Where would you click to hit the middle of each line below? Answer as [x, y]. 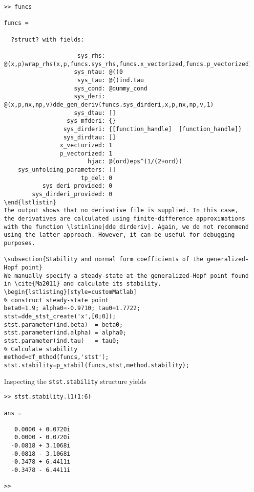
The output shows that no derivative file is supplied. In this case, [121, 211]
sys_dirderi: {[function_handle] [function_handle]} [152, 129]
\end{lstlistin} [30, 202]
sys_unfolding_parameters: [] [67, 170]
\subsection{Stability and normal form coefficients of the [104, 259]
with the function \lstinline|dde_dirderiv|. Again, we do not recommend [127, 227]
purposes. [20, 243]
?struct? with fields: [48, 39]
